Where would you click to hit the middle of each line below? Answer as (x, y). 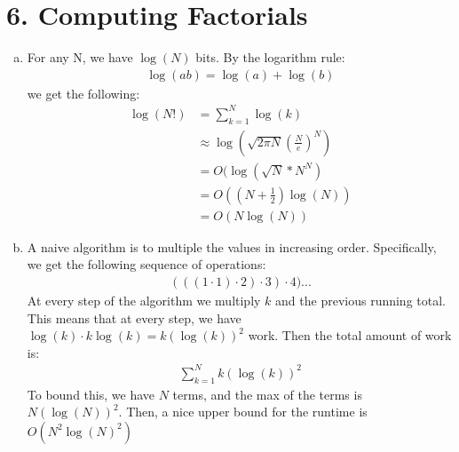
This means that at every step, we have (134, 317)
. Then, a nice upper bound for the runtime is (243, 412)
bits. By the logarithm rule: (270, 57)
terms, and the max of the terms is (267, 394)
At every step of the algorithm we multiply (144, 301)
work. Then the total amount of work (350, 335)
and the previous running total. (360, 301)
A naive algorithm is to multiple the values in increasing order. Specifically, (232, 246)
